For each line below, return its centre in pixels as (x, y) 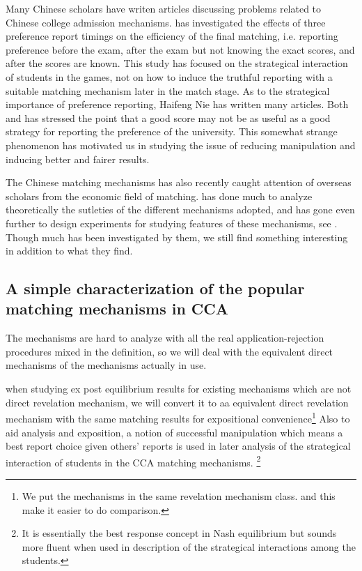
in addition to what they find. (69, 251)
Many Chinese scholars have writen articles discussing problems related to (164, 8)
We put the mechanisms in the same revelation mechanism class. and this (179, 495)
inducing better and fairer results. (78, 159)
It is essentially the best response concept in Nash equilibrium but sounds (179, 533)
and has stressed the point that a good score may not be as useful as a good (168, 117)
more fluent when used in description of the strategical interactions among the (189, 546)
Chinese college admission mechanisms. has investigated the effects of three (166, 22)
